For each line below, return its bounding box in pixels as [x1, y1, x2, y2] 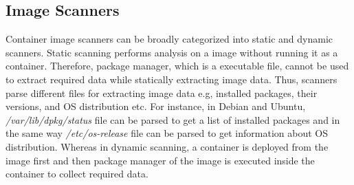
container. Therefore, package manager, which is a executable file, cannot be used [5, 58, 349, 73]
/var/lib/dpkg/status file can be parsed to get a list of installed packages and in [5, 112, 340, 127]
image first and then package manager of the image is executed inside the [5, 153, 315, 167]
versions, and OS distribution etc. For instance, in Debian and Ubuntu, [5, 99, 306, 113]
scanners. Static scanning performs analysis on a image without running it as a [5, 45, 338, 59]
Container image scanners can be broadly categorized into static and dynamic [5, 32, 333, 46]
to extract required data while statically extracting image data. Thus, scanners [5, 72, 338, 86]
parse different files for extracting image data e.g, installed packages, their [5, 85, 318, 100]
